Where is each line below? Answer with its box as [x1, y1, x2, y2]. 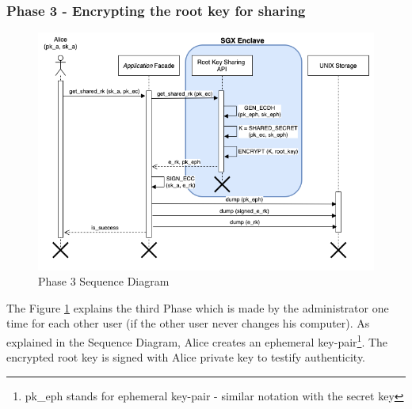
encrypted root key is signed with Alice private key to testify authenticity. [6, 349, 366, 365]
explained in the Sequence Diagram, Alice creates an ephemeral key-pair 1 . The [6, 331, 388, 350]
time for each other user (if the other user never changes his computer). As [6, 315, 370, 331]
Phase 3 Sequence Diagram [38, 273, 170, 290]
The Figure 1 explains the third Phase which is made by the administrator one [6, 299, 389, 316]
